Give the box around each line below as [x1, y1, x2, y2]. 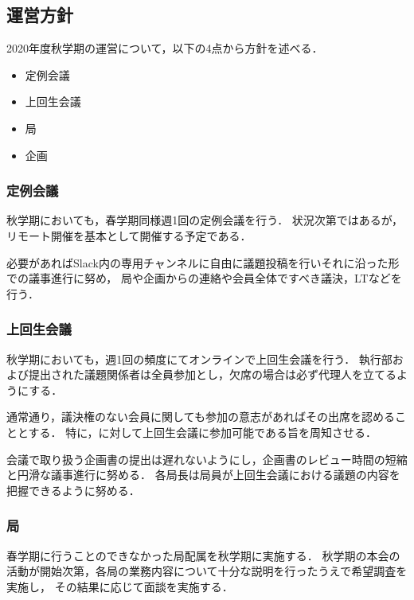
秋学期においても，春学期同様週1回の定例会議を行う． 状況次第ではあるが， [6, 212, 404, 228]
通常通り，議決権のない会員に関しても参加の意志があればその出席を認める [6, 408, 395, 425]
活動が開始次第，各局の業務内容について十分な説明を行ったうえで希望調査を [6, 563, 408, 579]
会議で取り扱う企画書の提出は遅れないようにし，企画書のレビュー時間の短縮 [6, 450, 408, 467]
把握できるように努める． [6, 481, 140, 498]
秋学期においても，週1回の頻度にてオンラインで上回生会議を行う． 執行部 [6, 350, 393, 367]
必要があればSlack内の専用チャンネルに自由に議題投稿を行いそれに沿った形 [6, 254, 400, 271]
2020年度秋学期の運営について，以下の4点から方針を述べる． [6, 40, 323, 56]
